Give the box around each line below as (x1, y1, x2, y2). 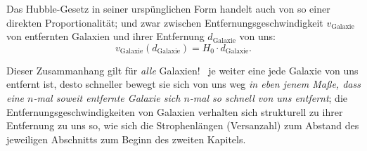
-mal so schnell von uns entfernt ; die (189, 90, 348, 105)
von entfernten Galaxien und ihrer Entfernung (6, 29, 205, 44)
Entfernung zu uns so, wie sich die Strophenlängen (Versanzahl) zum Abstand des (6, 118, 359, 133)
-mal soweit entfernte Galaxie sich (33, 90, 181, 105)
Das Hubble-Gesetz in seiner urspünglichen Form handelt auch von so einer (6, 1, 330, 15)
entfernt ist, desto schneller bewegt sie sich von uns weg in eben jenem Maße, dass (6, 77, 361, 91)
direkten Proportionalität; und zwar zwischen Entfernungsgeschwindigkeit (6, 15, 323, 29)
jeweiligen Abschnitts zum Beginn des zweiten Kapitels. (6, 131, 246, 146)
